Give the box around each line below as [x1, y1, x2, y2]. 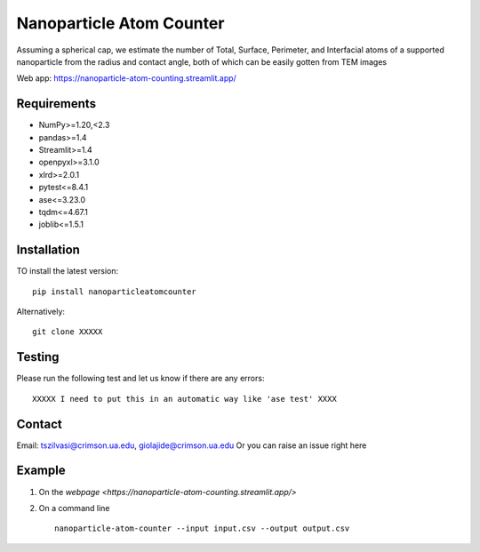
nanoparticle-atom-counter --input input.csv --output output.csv [54, 524, 350, 533]
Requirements [16, 96, 97, 111]
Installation [16, 243, 80, 258]
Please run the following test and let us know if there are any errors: [16, 373, 265, 384]
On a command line [38, 502, 110, 513]
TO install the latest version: [16, 266, 119, 276]
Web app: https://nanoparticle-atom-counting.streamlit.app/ [16, 73, 237, 84]
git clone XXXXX [32, 327, 103, 337]
